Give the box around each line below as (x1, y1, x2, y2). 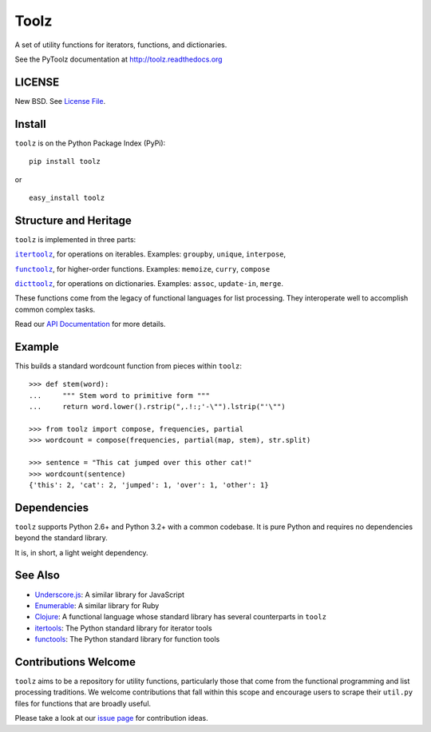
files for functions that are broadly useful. (14, 698, 152, 708)
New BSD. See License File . (14, 96, 106, 105)
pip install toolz (29, 157, 101, 166)
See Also (14, 568, 60, 583)
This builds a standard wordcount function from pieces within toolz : (14, 361, 243, 371)
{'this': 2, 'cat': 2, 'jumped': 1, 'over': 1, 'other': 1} (29, 480, 269, 489)
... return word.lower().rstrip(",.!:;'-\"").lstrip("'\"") (29, 402, 287, 412)
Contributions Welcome (14, 655, 136, 669)
